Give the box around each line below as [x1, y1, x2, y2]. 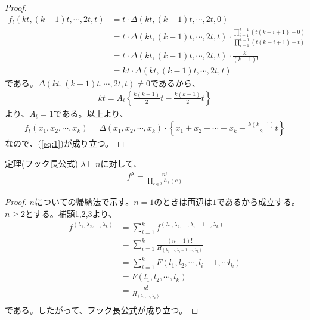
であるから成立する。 [216, 195, 300, 208]
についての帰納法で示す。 [34, 195, 134, 208]
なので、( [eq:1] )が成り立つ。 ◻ [5, 137, 125, 150]
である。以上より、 [53, 107, 128, 119]
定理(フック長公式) [5, 157, 78, 170]
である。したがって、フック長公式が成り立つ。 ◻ [5, 304, 199, 316]
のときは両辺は [154, 195, 213, 208]
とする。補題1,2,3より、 [25, 207, 117, 220]
